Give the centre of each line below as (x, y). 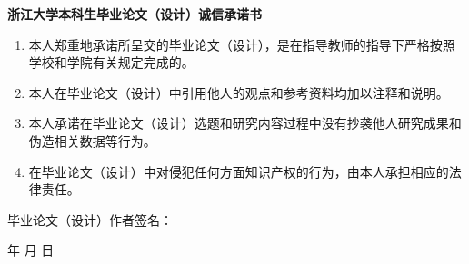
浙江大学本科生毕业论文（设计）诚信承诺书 (135, 14)
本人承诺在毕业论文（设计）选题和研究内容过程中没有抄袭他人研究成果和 (245, 123)
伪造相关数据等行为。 (92, 140)
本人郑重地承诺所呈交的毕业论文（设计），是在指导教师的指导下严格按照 (242, 44)
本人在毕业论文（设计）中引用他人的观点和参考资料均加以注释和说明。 (239, 92)
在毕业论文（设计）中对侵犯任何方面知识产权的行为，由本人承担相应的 (239, 171)
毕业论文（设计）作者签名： (90, 219)
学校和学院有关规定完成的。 (111, 62)
